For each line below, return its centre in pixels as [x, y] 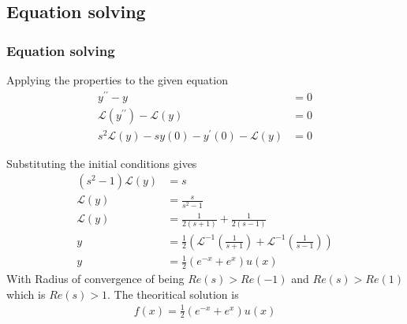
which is [26, 294]
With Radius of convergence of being [95, 278]
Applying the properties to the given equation [117, 80]
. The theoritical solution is [173, 294]
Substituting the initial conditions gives [102, 163]
